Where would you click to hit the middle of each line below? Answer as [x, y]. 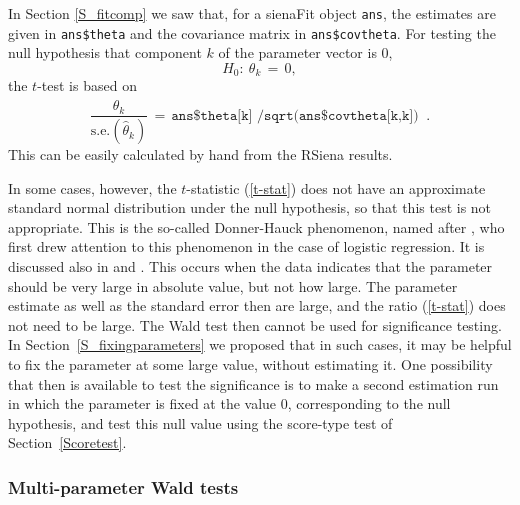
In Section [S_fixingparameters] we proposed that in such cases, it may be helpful [260, 344]
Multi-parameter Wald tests [123, 486]
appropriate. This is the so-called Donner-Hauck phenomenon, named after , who [256, 226]
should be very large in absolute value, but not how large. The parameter [233, 285]
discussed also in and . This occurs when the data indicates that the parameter [250, 266]
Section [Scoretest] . [67, 442]
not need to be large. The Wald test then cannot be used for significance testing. [255, 324]
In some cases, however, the [92, 187]
